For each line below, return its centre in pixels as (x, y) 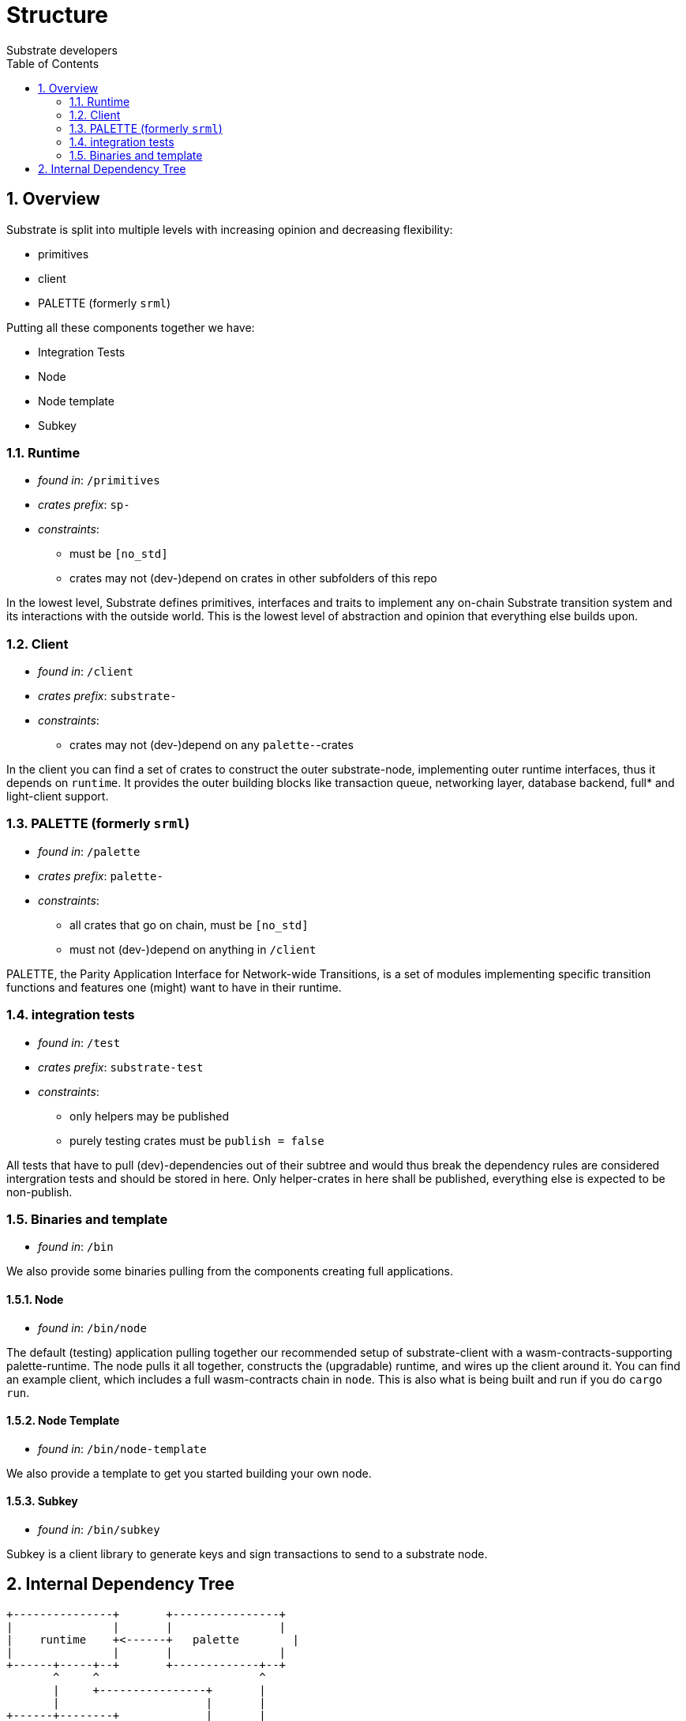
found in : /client (86, 672)
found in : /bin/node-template (122, 1448)
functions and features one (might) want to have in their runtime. (174, 987)
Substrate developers (62, 50)
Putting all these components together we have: (131, 327)
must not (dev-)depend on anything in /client (193, 949)
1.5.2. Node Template (63, 1421)
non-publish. (39, 1192)
